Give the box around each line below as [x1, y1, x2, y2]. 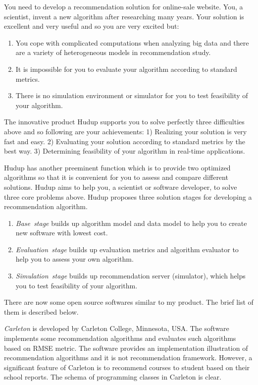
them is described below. [4, 306, 79, 317]
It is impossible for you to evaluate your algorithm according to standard [15, 63, 237, 74]
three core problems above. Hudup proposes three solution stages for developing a [4, 191, 252, 202]
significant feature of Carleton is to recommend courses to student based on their [4, 362, 250, 372]
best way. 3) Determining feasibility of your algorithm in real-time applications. [4, 146, 245, 156]
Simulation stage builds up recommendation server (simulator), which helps [15, 271, 246, 281]
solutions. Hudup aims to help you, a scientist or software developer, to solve [4, 181, 237, 192]
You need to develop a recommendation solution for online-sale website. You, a [4, 1, 243, 11]
